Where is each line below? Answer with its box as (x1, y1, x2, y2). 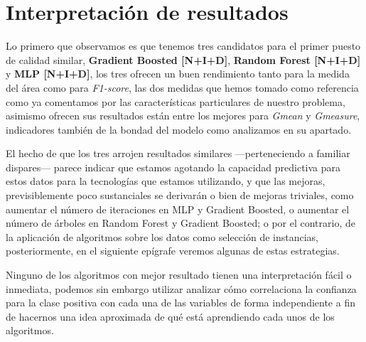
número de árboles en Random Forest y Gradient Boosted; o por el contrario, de (6, 215, 355, 230)
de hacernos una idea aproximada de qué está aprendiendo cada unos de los (6, 309, 335, 324)
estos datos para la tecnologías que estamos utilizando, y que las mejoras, (6, 173, 325, 188)
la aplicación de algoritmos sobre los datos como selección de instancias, (6, 229, 319, 244)
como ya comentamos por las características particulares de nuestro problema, (6, 94, 345, 109)
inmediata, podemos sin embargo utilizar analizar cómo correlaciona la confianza (6, 281, 357, 296)
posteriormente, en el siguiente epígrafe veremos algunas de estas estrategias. (6, 243, 340, 258)
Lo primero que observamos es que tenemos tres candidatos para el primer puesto (6, 38, 361, 53)
